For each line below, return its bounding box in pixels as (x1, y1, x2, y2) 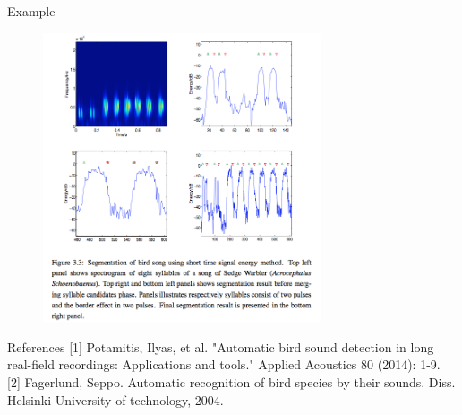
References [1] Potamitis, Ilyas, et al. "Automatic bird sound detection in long (7, 337, 434, 356)
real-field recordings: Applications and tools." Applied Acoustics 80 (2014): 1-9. (7, 355, 441, 374)
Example (7, 2, 56, 20)
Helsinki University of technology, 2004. (7, 390, 224, 409)
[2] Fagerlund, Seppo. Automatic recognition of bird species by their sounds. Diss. (7, 373, 456, 392)
